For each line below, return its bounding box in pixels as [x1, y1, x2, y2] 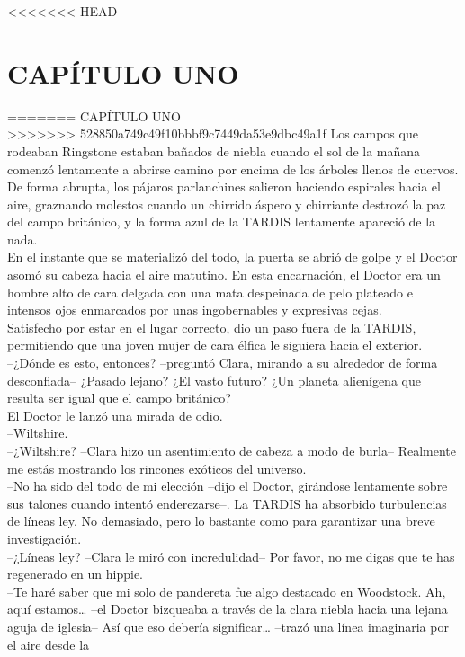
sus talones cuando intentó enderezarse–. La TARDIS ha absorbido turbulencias [7, 493, 447, 512]
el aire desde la [7, 635, 90, 653]
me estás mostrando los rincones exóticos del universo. [7, 458, 307, 477]
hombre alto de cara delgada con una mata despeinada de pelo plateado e [7, 282, 413, 301]
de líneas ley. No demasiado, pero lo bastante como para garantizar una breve [7, 511, 435, 530]
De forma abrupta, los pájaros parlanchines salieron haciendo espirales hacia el [7, 177, 441, 196]
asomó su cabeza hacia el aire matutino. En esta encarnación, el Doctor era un [7, 265, 441, 284]
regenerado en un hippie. [7, 564, 143, 583]
